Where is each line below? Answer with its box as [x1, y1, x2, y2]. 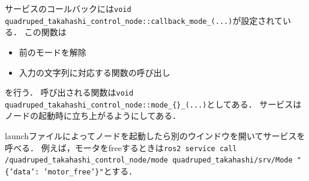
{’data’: [5, 167, 40, 176]
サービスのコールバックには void [5, 2, 131, 14]
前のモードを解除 [19, 45, 86, 58]
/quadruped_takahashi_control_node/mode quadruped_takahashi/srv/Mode [5, 156, 293, 165]
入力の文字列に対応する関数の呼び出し [19, 66, 170, 78]
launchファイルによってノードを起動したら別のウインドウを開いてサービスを [5, 130, 305, 142]
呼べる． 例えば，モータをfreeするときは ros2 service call [5, 141, 237, 154]
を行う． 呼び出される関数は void [5, 86, 134, 99]
